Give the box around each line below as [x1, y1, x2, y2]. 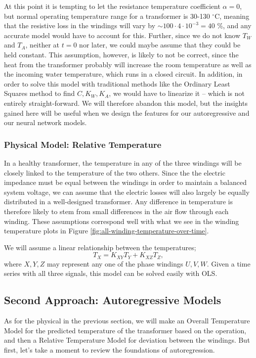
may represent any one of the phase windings [46, 258, 183, 268]
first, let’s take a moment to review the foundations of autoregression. [4, 344, 215, 355]
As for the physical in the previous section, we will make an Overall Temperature [4, 315, 250, 326]
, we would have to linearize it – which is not [109, 88, 245, 98]
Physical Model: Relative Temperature [4, 138, 162, 150]
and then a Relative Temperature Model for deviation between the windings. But [4, 335, 250, 345]
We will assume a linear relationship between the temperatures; [4, 242, 196, 252]
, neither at [25, 40, 60, 50]
